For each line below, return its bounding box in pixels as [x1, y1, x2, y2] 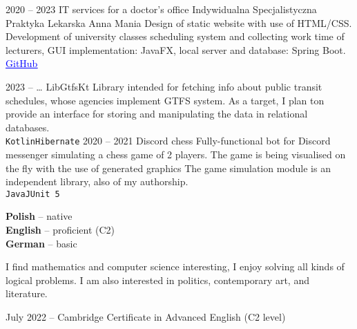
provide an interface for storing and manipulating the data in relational [6, 106, 308, 121]
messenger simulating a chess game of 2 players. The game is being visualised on [6, 147, 346, 161]
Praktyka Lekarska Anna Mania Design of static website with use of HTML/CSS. [6, 15, 352, 30]
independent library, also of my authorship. [6, 174, 189, 189]
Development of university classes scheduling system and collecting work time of [6, 29, 345, 44]
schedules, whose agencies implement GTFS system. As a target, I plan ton [6, 93, 325, 107]
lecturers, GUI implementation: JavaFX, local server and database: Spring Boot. [6, 42, 346, 57]
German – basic [6, 236, 77, 250]
